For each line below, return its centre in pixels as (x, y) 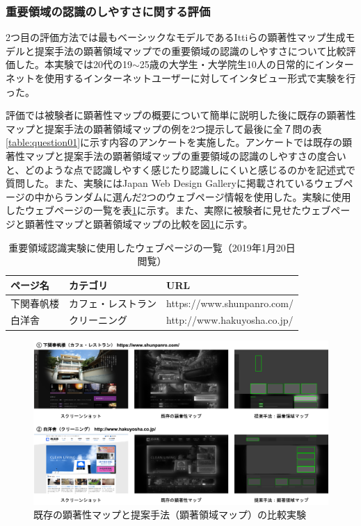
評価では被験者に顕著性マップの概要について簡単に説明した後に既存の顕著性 (181, 115)
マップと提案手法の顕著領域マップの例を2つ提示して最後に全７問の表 (164, 128)
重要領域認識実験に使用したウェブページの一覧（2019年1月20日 (152, 247)
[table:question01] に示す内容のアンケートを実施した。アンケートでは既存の (174, 142)
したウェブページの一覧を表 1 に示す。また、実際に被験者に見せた (154, 210)
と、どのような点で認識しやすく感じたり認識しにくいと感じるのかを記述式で (181, 169)
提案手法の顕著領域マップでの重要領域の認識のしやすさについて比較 (190, 50)
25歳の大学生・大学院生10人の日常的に (227, 64)
